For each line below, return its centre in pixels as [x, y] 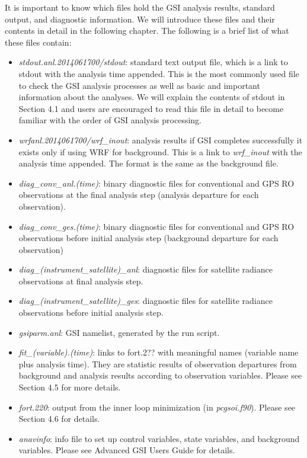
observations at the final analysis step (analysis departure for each [139, 195]
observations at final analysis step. [81, 281]
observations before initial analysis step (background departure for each [148, 238]
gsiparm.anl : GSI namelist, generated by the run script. [119, 332]
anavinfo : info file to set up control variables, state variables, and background [159, 438]
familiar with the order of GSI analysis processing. [110, 120]
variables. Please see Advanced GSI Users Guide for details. [127, 450]
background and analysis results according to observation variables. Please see [160, 375]
